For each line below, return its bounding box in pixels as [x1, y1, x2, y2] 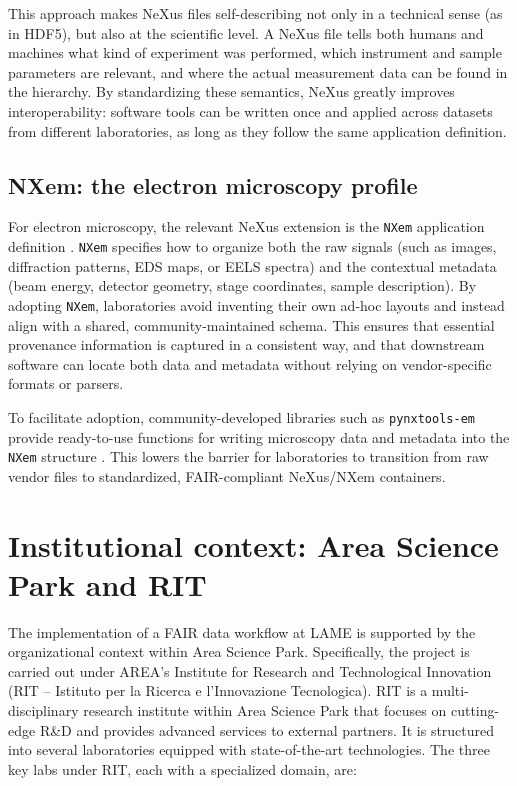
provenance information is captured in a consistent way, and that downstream [8, 334, 485, 355]
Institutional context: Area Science [8, 524, 499, 565]
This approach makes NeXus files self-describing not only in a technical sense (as [8, 3, 503, 23]
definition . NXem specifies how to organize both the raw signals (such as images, [8, 236, 497, 257]
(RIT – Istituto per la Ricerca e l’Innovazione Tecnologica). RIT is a [8, 680, 428, 701]
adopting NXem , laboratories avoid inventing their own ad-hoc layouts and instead [8, 294, 505, 315]
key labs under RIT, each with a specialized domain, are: [8, 758, 357, 779]
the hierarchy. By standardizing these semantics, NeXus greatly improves [8, 81, 455, 102]
